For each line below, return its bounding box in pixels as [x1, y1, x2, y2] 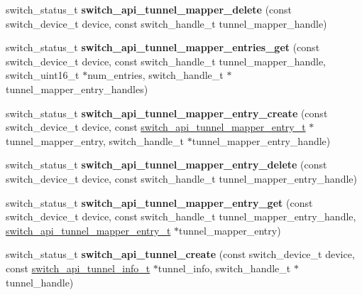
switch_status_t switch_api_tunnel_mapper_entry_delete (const [6, 157, 327, 172]
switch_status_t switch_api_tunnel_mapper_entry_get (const [6, 195, 313, 210]
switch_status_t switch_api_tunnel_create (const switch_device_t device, [6, 247, 355, 262]
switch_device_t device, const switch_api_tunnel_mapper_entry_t [6, 119, 306, 134]
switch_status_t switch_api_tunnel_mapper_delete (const [6, 2, 292, 16]
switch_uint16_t [6, 68, 79, 82]
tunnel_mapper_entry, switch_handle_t [6, 133, 185, 148]
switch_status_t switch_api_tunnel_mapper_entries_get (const [6, 40, 320, 55]
